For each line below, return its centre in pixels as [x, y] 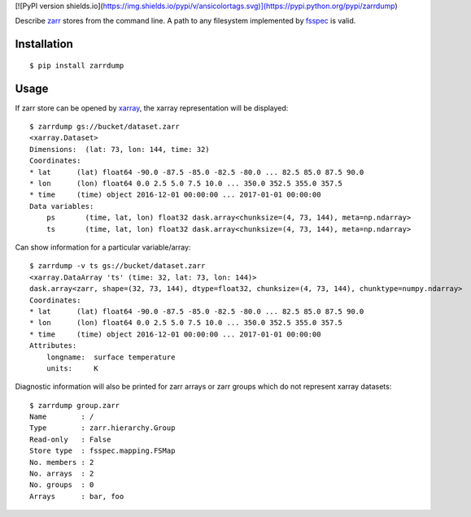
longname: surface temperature [111, 357]
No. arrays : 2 [62, 474]
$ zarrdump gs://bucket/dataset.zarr [105, 127]
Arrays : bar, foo [77, 496]
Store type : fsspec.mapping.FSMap [102, 451]
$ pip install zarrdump [77, 65]
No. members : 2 [62, 462]
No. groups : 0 [62, 485]
